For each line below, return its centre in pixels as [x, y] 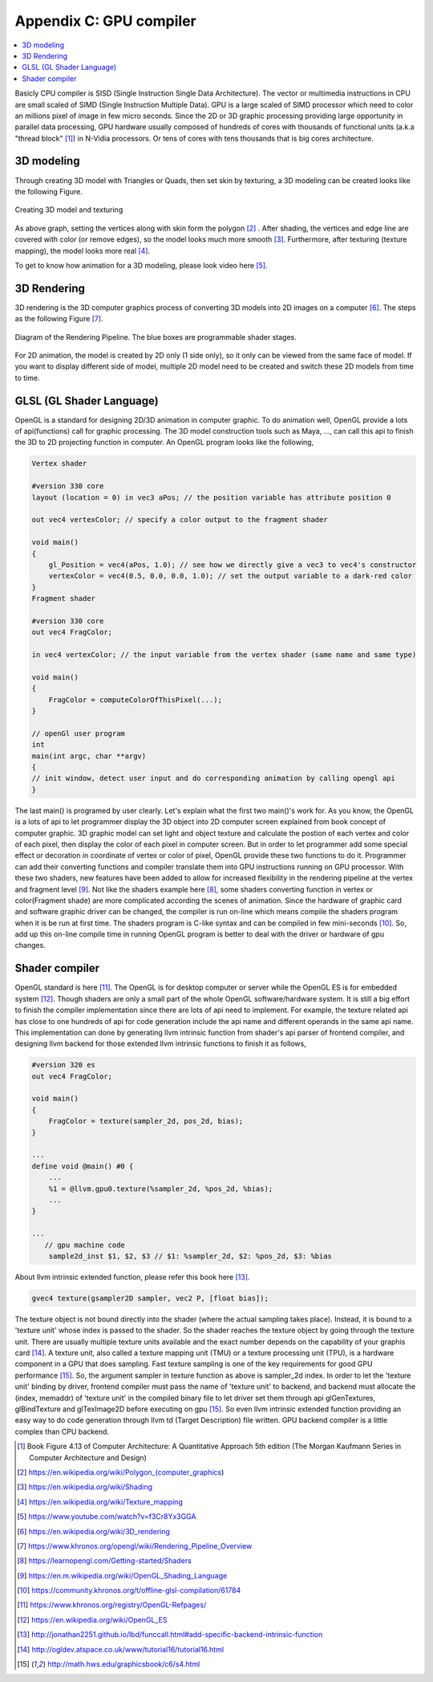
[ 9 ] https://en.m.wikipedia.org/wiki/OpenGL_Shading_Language [122, 1575]
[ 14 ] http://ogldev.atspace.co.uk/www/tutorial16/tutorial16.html [121, 1649]
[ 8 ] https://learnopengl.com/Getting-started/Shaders [104, 1561]
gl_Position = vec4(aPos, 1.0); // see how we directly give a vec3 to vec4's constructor [233, 565]
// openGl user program [79, 733]
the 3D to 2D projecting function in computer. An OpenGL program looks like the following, [164, 443]
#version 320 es [64, 1065]
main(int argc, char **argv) [89, 756]
